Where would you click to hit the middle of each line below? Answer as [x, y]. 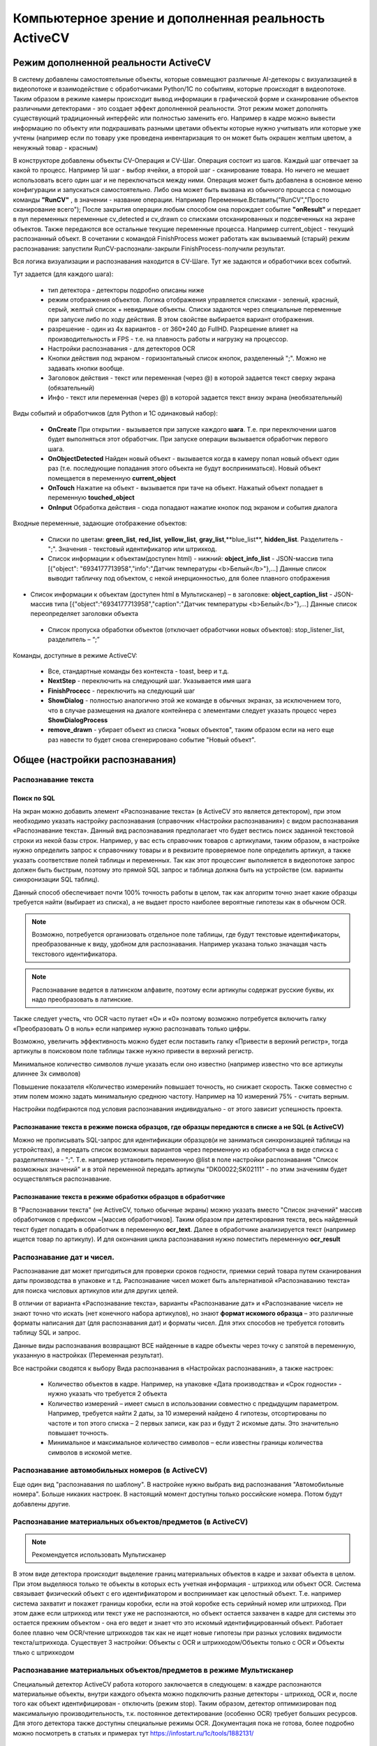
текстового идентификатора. [75, 954]
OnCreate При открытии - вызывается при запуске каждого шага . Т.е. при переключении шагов [192, 429]
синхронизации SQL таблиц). [56, 879]
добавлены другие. [42, 1504]
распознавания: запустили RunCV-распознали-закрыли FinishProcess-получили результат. [149, 249]
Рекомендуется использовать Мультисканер [99, 1555]
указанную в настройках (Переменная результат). [88, 1356]
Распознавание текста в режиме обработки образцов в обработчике [119, 1197]
